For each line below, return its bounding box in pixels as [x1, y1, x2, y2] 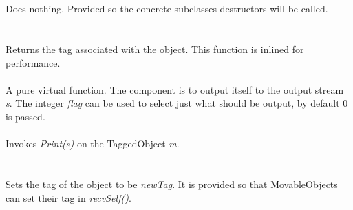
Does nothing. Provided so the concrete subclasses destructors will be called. [6, 1, 328, 16]
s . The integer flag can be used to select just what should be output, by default [6, 96, 340, 110]
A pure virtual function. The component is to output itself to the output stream [6, 82, 344, 96]
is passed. [6, 109, 45, 123]
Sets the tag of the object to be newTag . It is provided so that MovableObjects [6, 176, 338, 191]
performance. [6, 55, 61, 70]
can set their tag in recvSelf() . [6, 190, 131, 204]
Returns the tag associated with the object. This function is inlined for [6, 41, 304, 56]
